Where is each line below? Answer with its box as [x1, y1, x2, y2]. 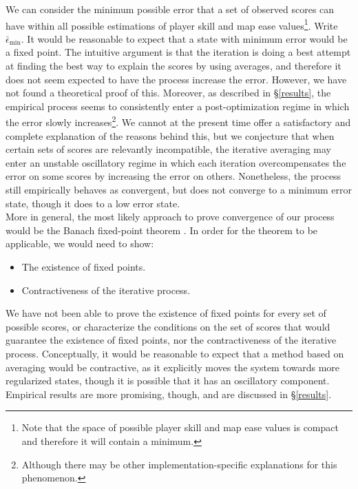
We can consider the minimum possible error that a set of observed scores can [6, 2, 335, 16]
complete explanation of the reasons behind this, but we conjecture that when [6, 128, 335, 143]
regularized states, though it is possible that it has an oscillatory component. [6, 373, 330, 388]
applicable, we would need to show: [6, 236, 154, 251]
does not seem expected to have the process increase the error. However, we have [6, 72, 347, 86]
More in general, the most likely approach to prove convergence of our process [6, 209, 335, 224]
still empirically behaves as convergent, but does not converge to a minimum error [6, 183, 352, 197]
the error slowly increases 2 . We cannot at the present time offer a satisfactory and [6, 113, 351, 129]
